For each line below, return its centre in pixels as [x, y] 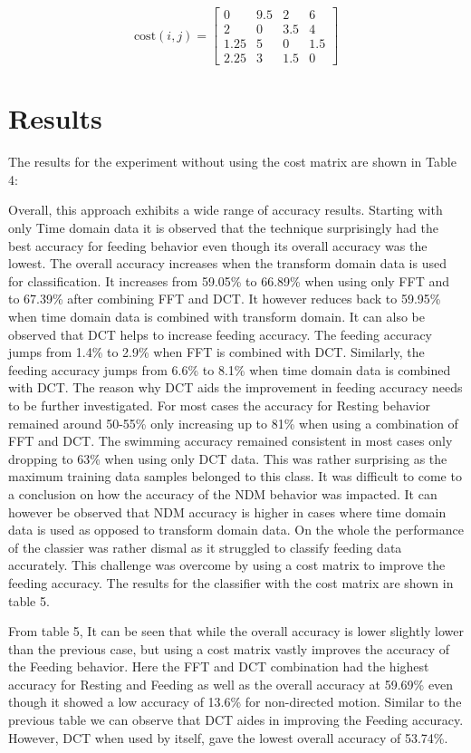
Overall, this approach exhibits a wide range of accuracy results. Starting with [226, 210]
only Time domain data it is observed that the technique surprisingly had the [223, 228]
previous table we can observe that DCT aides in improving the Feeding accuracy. [236, 720]
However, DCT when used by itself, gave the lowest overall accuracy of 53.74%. [228, 737]
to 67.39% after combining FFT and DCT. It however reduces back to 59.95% [225, 299]
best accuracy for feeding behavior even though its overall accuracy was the [218, 245]
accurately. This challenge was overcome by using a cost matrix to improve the [227, 565]
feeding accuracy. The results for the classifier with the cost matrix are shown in [231, 582]
